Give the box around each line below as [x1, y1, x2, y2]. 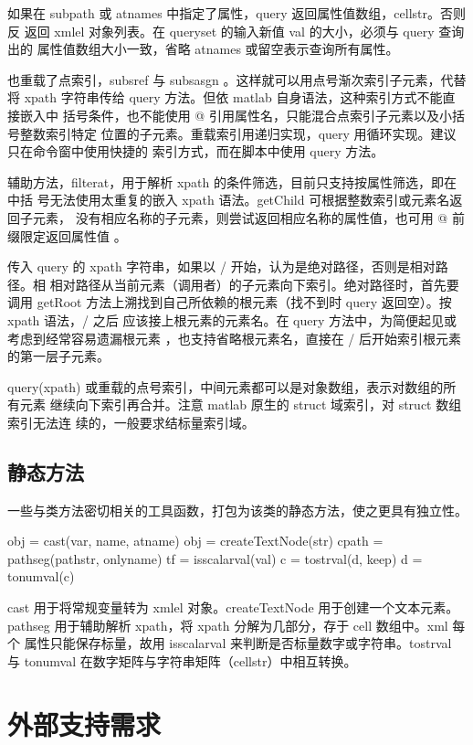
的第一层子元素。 [7, 346, 110, 366]
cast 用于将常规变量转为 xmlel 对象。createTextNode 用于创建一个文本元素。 [7, 598, 459, 617]
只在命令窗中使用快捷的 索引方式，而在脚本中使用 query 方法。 [7, 142, 384, 161]
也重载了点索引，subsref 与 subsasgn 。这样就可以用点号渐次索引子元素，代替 [7, 69, 467, 89]
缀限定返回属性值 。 [7, 226, 127, 245]
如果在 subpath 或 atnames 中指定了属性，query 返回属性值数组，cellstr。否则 [7, 4, 466, 22]
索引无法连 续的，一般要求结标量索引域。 [7, 412, 255, 431]
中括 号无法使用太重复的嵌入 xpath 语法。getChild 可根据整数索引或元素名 [7, 190, 450, 209]
